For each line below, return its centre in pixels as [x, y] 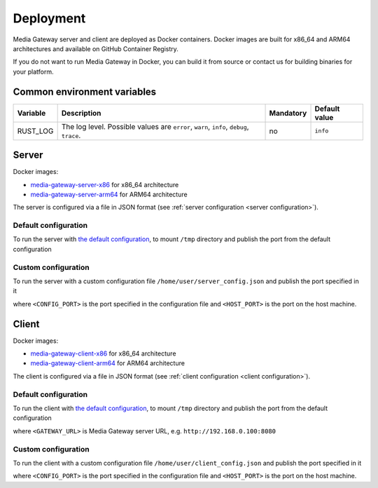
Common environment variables [85, 91]
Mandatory [288, 113]
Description [81, 113]
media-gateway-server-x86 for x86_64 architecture [105, 184]
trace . [71, 135]
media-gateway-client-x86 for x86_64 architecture [103, 353]
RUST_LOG [35, 131]
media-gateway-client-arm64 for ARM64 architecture [108, 363]
